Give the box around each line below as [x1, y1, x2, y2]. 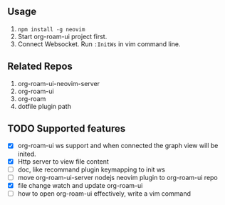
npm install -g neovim [17, 26, 85, 33]
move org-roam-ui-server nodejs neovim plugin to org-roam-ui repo [17, 173, 219, 182]
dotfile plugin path [17, 102, 71, 110]
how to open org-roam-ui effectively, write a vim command [17, 189, 191, 198]
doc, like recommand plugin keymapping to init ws [17, 165, 165, 174]
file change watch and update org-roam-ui [17, 181, 143, 189]
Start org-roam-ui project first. [17, 32, 108, 41]
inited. [17, 149, 37, 158]
